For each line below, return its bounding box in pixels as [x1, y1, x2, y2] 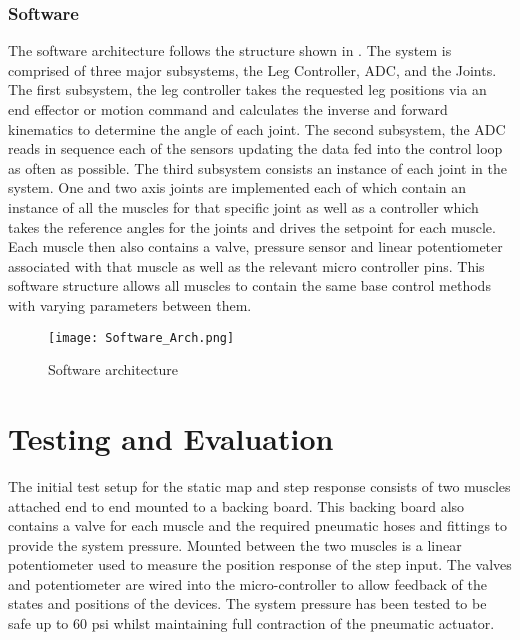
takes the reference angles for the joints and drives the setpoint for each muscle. [8, 216, 496, 237]
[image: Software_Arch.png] [48, 330, 235, 345]
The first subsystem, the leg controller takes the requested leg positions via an [8, 79, 487, 100]
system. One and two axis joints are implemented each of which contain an [8, 177, 467, 198]
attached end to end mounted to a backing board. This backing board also [8, 495, 465, 516]
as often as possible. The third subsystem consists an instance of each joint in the [8, 157, 508, 178]
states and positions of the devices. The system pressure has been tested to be [8, 593, 487, 614]
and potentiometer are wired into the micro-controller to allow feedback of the [8, 573, 487, 594]
